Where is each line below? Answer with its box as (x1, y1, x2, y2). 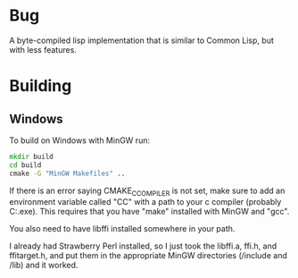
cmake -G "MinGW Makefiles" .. (9, 169, 126, 178)
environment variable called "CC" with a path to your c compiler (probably (9, 197, 282, 207)
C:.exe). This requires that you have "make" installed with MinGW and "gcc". (9, 206, 290, 217)
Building (9, 76, 72, 97)
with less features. (9, 44, 78, 55)
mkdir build (9, 152, 54, 161)
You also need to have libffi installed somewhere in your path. (9, 223, 236, 234)
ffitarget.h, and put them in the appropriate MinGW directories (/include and (9, 250, 287, 261)
